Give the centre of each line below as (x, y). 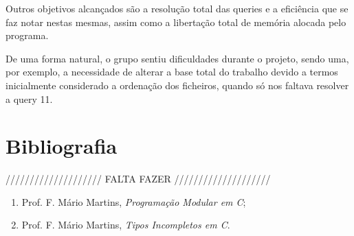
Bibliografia (62, 146)
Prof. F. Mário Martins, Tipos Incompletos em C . (126, 225)
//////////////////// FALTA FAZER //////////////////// (138, 179)
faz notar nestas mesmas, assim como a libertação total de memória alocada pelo (176, 22)
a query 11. (29, 98)
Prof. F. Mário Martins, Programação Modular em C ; (134, 201)
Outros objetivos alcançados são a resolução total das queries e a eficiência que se (177, 8)
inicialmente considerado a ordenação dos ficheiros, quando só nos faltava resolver (177, 85)
